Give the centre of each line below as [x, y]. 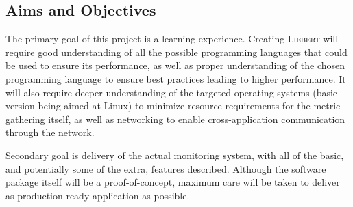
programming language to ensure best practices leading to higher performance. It [176, 78]
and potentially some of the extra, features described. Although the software [166, 168]
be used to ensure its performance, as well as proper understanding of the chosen [175, 65]
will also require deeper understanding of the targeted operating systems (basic [172, 92]
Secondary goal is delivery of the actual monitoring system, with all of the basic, [175, 155]
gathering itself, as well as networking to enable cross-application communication [175, 119]
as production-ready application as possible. [98, 195]
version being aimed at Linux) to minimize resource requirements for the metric [173, 106]
